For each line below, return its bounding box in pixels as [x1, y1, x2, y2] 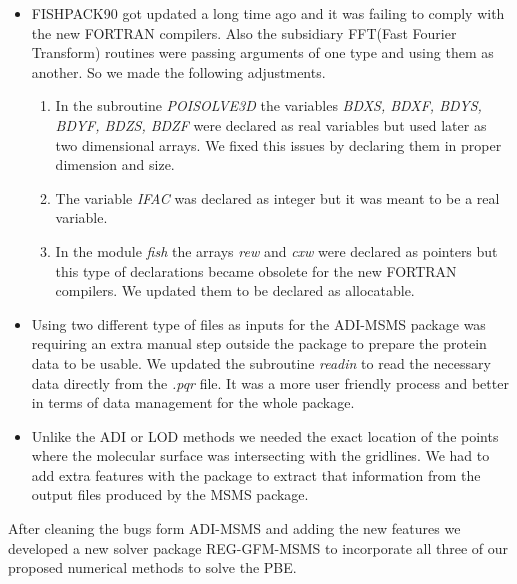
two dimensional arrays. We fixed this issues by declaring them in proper [55, 134, 502, 155]
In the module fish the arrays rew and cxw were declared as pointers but [55, 240, 498, 261]
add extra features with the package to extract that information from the [31, 464, 481, 485]
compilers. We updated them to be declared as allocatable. [55, 280, 415, 301]
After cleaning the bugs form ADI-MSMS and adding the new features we [8, 518, 461, 539]
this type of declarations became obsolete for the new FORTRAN [55, 260, 457, 281]
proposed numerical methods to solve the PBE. [8, 557, 297, 578]
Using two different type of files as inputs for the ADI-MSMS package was [31, 313, 486, 334]
